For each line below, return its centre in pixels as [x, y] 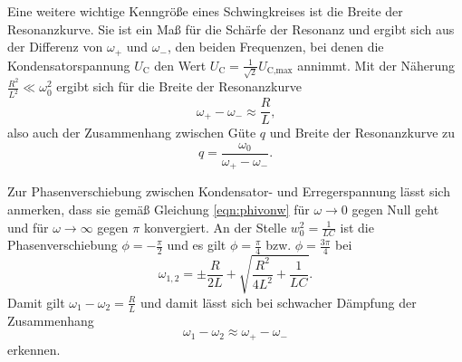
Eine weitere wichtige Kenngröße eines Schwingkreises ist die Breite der [205, 11]
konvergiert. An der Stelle [215, 227]
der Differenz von [55, 47]
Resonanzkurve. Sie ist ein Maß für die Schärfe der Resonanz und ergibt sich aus [231, 29]
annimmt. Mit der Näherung [376, 65]
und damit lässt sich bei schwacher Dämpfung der [278, 302]
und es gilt [197, 245]
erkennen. [34, 349]
